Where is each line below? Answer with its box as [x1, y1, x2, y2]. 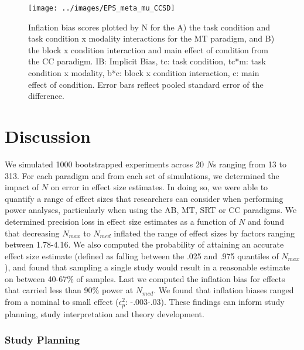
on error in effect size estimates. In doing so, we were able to [50, 181, 268, 193]
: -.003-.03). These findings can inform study [125, 296, 285, 308]
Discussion [5, 124, 91, 147]
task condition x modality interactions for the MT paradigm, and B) [28, 32, 275, 44]
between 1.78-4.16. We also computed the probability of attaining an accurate [5, 238, 284, 251]
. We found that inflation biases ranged [153, 284, 294, 296]
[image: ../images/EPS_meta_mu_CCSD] [28, 4, 175, 12]
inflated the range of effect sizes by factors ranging [114, 227, 295, 239]
